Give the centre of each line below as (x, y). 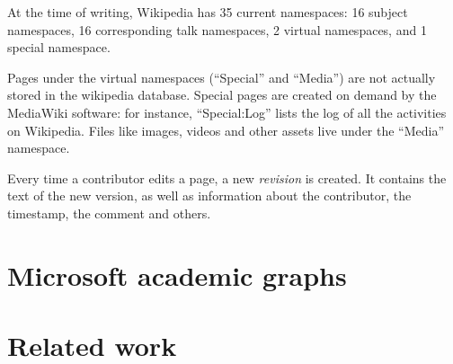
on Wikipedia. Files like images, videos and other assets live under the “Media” (226, 130)
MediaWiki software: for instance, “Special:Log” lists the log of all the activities (227, 112)
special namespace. (59, 47)
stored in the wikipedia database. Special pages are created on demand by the (222, 95)
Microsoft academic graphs (177, 275)
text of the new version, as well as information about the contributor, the (209, 195)
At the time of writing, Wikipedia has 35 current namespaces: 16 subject (208, 12)
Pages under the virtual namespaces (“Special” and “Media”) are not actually (222, 77)
